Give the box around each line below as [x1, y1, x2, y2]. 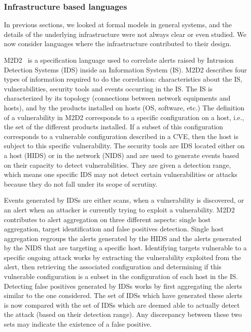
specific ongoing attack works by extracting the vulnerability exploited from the [4, 252, 241, 262]
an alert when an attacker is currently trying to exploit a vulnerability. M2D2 [4, 204, 235, 214]
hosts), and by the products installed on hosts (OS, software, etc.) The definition [4, 102, 245, 112]
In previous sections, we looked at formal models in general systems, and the [4, 19, 232, 30]
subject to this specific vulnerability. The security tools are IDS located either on [4, 140, 245, 151]
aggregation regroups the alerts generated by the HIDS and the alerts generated [4, 233, 242, 243]
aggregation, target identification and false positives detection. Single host [4, 224, 224, 234]
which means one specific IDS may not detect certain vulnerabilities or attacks [4, 169, 237, 179]
